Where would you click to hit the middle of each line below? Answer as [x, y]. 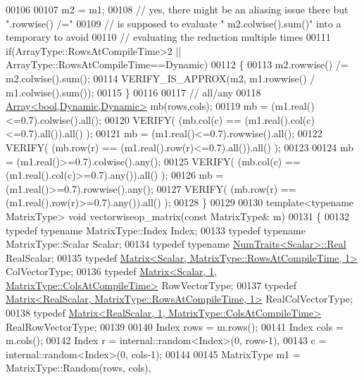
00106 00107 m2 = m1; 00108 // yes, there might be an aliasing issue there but [177, 9]
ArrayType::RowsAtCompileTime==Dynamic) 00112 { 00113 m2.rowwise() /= [177, 64]
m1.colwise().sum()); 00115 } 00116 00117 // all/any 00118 [133, 92]
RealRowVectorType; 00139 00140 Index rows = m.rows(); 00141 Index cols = [175, 326]
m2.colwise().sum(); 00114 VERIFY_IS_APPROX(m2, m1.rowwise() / [161, 78]
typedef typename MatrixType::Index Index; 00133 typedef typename [156, 230]
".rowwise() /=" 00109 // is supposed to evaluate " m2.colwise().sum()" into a [174, 23]
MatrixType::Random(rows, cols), [79, 368]
